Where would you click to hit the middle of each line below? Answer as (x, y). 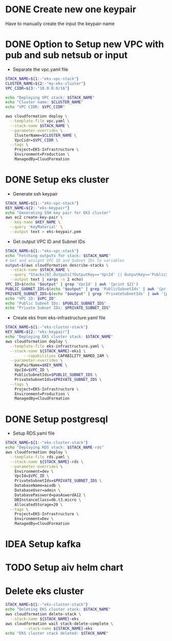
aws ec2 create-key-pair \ (34, 218)
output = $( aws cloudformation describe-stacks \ (57, 265)
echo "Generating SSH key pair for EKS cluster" (58, 213)
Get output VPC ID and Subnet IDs (49, 241)
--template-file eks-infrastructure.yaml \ (57, 346)
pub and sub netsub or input (67, 55)
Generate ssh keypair (35, 194)
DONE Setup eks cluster (57, 180)
